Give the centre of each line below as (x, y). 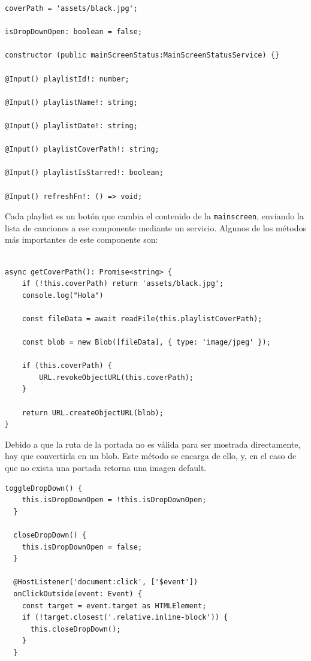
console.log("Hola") (63, 295)
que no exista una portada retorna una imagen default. (106, 468)
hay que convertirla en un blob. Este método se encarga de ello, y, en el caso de (151, 456)
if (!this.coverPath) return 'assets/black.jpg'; (123, 284)
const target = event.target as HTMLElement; (114, 606)
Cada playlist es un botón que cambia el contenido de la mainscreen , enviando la (154, 216)
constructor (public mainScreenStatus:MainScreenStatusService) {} (142, 55)
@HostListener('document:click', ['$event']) (106, 582)
